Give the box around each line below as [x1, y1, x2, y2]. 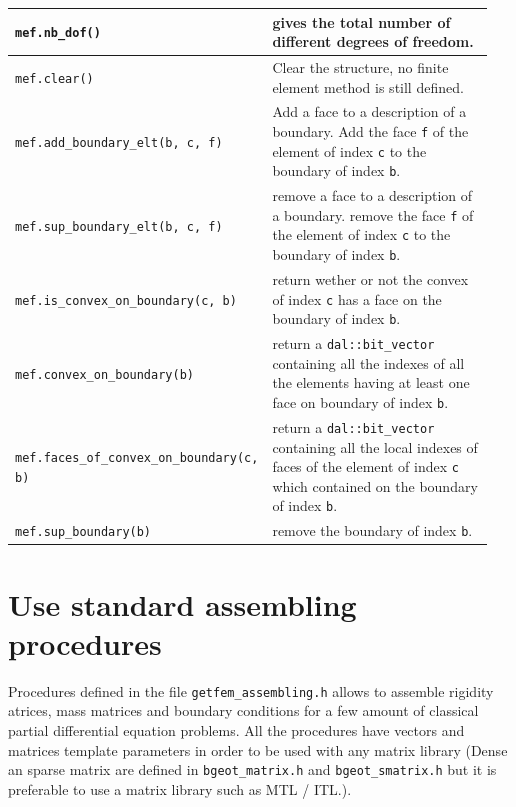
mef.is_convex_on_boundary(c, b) [15, 293, 237, 308]
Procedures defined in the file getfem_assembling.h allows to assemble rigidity [8, 680, 494, 701]
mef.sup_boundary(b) [15, 525, 152, 540]
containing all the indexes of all [272, 352, 465, 373]
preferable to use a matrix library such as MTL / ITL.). [8, 778, 352, 799]
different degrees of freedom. [272, 31, 474, 52]
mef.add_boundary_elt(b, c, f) [15, 135, 223, 150]
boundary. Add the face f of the [272, 120, 469, 141]
